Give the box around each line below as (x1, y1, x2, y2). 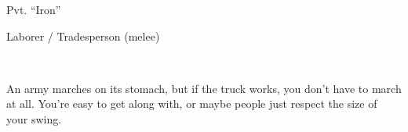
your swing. (6, 110, 62, 127)
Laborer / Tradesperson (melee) (6, 27, 160, 44)
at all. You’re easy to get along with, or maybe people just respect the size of (6, 95, 377, 112)
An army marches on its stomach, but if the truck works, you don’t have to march (6, 80, 402, 96)
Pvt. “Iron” (6, 2, 61, 17)
